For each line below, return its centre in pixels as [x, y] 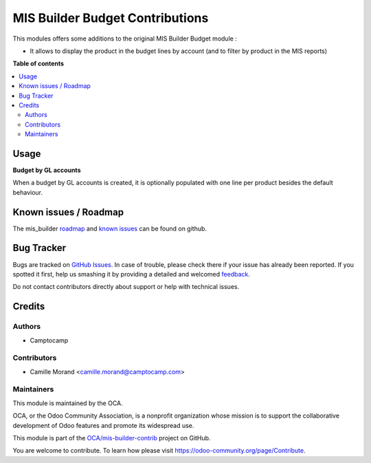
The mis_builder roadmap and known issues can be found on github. [110, 228]
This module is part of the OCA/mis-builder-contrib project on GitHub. [112, 438]
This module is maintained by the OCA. [68, 403]
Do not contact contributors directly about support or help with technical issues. [126, 287]
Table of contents [38, 64]
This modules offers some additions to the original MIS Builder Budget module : [125, 39]
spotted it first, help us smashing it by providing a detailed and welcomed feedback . [132, 274]
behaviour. [28, 192]
